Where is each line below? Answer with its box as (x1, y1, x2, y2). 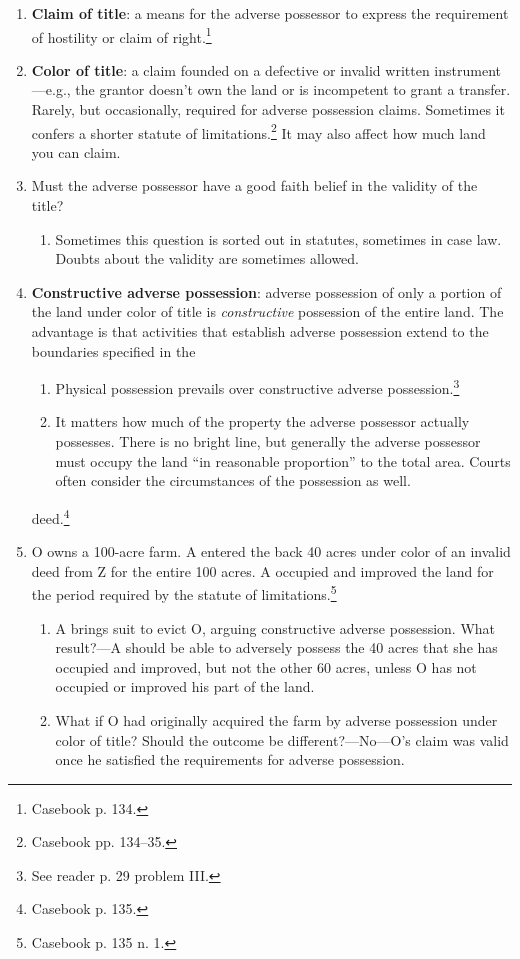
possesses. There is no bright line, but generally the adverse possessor (55, 431, 481, 452)
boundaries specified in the (31, 340, 196, 361)
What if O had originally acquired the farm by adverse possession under (55, 709, 498, 730)
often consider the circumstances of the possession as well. (55, 470, 411, 491)
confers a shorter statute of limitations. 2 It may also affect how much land (31, 119, 486, 143)
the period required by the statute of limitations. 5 (31, 581, 337, 604)
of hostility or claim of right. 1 (31, 23, 212, 47)
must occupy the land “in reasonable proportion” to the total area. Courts (55, 450, 511, 471)
